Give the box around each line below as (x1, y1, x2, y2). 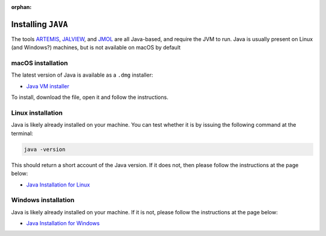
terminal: (11, 130, 33, 137)
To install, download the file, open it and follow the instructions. (11, 94, 168, 101)
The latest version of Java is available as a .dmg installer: (11, 71, 153, 78)
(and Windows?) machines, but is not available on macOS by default (11, 44, 181, 51)
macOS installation (11, 59, 68, 68)
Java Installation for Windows (26, 220, 100, 227)
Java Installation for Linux (26, 181, 91, 188)
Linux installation (11, 109, 63, 117)
